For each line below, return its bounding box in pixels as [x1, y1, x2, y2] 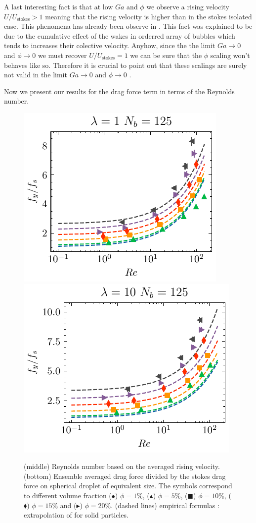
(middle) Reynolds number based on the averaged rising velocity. [24, 461, 220, 471]
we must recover [38, 50, 87, 60]
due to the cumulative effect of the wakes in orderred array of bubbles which [4, 30, 235, 41]
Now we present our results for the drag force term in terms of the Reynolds [4, 86, 235, 96]
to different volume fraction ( [24, 490, 112, 500]
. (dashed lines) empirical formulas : [111, 500, 219, 510]
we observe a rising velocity [146, 1, 229, 11]
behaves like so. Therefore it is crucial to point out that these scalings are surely [4, 59, 247, 70]
